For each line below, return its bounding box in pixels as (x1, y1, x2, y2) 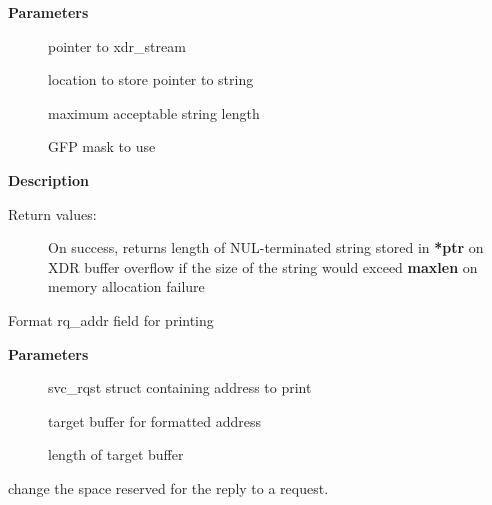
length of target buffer (48, 444, 184, 465)
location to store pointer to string (48, 69, 254, 90)
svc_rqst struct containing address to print (48, 377, 312, 398)
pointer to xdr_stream (48, 35, 186, 56)
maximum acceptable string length (48, 102, 260, 123)
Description (8, 169, 90, 190)
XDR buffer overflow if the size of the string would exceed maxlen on (48, 256, 478, 277)
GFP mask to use (48, 136, 156, 157)
